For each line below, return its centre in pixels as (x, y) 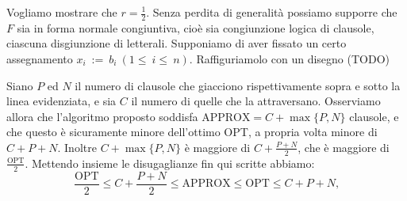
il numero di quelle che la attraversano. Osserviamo (256, 101)
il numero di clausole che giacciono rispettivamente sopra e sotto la (238, 85)
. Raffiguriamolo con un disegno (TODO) (289, 59)
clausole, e (374, 116)
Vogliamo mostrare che (62, 12)
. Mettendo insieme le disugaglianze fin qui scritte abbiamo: (170, 163)
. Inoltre (77, 147)
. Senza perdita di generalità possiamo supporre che (272, 12)
